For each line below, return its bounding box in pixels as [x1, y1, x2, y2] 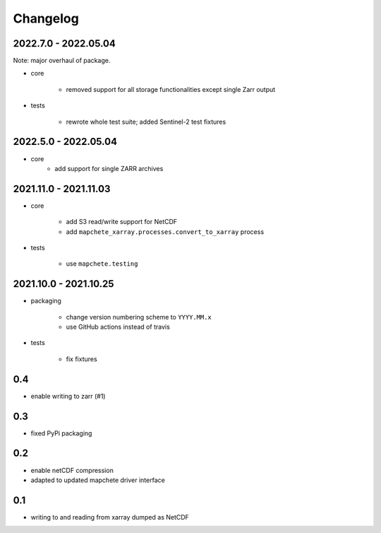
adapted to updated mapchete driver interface [30, 476, 165, 484]
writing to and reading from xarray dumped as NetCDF [30, 512, 190, 521]
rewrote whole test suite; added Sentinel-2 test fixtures [66, 117, 226, 126]
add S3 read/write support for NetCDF [66, 218, 178, 226]
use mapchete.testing [66, 259, 138, 268]
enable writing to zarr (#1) [30, 392, 106, 400]
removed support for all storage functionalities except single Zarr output [66, 85, 276, 93]
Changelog [13, 11, 79, 26]
